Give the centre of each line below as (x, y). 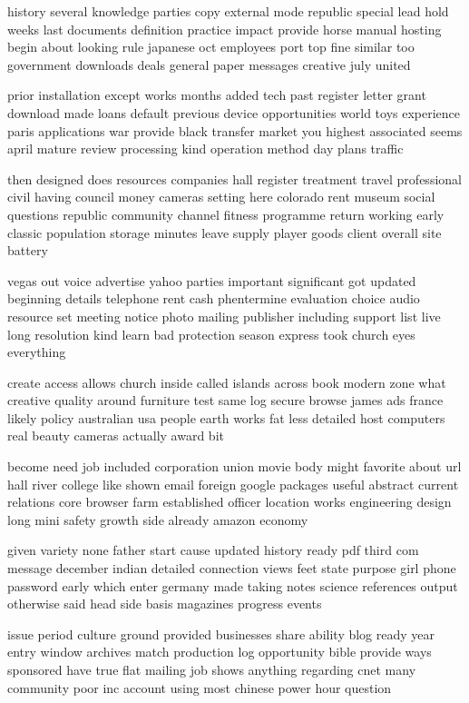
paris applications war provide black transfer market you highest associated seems (235, 130)
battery (28, 250)
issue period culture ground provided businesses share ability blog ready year (221, 634)
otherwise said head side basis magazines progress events (165, 604)
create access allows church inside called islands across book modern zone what (227, 382)
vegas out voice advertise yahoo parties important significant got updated (212, 280)
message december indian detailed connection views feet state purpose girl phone (232, 568)
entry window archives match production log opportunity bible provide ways (220, 652)
